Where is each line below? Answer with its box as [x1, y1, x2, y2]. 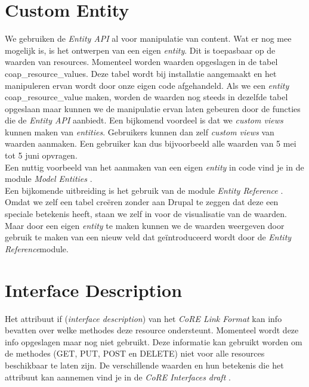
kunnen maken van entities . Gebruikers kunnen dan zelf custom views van [5, 125, 274, 138]
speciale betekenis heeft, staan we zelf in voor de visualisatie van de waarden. [5, 208, 287, 220]
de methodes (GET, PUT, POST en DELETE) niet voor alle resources [5, 347, 265, 360]
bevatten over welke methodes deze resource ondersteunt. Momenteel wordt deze [5, 324, 299, 336]
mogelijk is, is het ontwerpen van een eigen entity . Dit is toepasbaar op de [5, 44, 276, 56]
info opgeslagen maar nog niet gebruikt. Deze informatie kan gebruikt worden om [5, 335, 302, 348]
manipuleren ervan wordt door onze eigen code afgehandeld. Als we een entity [5, 79, 289, 91]
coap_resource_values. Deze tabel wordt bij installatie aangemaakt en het [5, 67, 277, 79]
